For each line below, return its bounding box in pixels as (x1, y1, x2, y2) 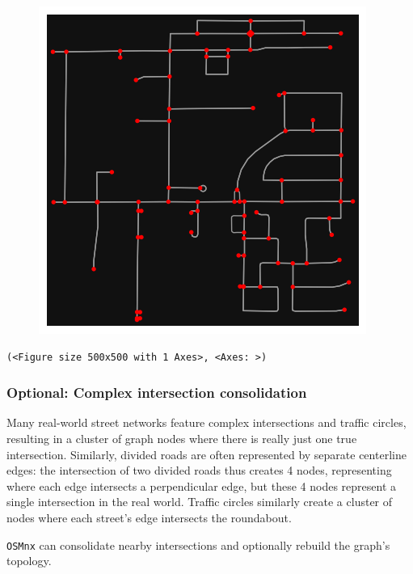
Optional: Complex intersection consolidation (6, 382, 307, 403)
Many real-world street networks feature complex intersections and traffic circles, (6, 414, 407, 431)
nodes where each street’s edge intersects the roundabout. (6, 509, 292, 525)
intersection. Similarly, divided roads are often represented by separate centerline (6, 445, 407, 462)
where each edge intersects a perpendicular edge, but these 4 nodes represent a (6, 477, 397, 494)
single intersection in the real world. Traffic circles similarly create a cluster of (6, 493, 393, 510)
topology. (6, 552, 52, 569)
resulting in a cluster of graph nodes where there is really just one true (6, 430, 357, 446)
